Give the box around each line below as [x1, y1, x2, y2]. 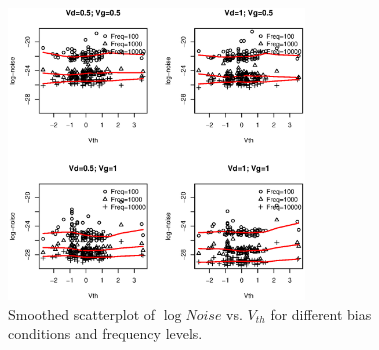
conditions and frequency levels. [8, 323, 203, 344]
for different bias [270, 303, 372, 324]
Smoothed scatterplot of [8, 303, 156, 324]
